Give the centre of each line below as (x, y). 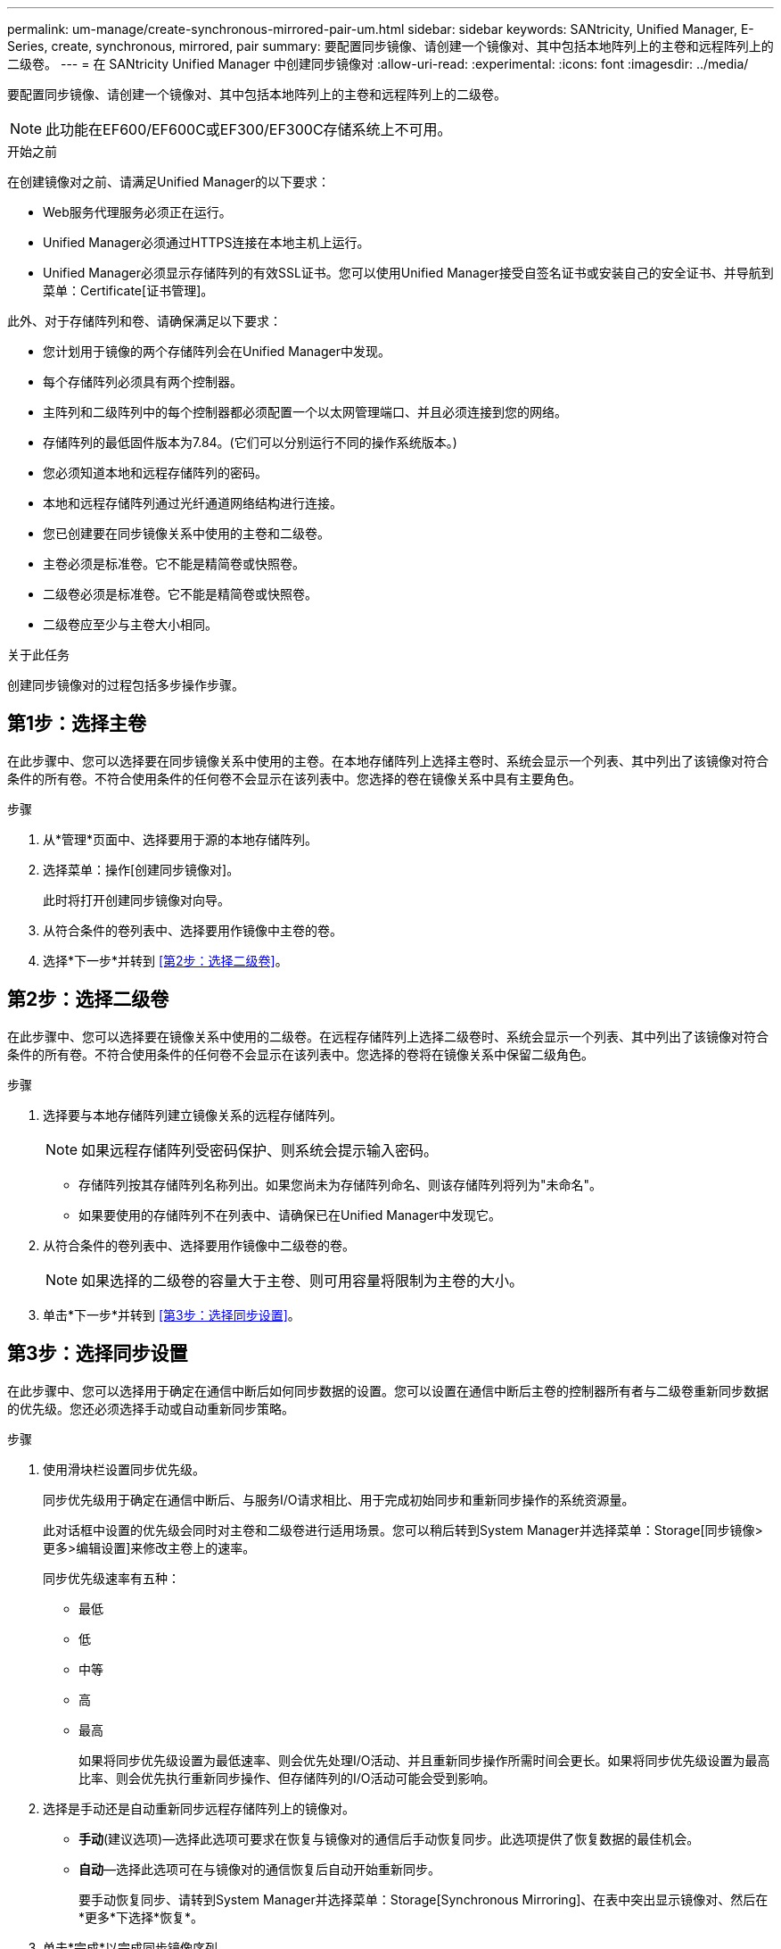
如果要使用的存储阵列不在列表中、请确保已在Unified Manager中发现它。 (290, 1215)
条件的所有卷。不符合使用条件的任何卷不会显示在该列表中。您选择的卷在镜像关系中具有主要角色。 (294, 778)
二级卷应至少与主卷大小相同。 (130, 624)
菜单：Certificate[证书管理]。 (128, 290)
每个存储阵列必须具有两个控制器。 (143, 382)
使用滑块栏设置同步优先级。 (124, 1469)
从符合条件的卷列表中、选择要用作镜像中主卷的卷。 (193, 930)
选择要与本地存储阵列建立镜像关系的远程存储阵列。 (193, 1115)
